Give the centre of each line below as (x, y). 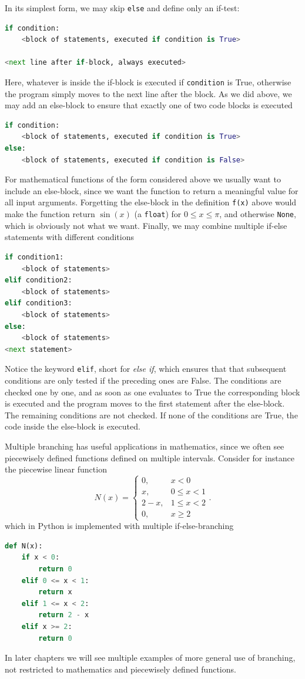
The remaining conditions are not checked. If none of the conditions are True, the (151, 415)
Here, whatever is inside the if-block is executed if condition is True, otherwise (148, 82)
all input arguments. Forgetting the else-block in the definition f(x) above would (151, 202)
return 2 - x (64, 615)
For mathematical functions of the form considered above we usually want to (143, 179)
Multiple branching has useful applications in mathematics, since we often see (145, 446)
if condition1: (34, 257)
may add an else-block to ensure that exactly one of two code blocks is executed (149, 105)
